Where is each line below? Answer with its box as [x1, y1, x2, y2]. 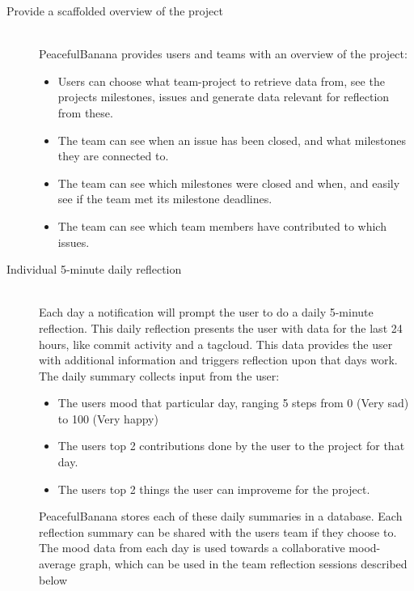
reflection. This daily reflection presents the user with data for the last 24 [39, 319, 403, 336]
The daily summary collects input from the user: [39, 367, 280, 384]
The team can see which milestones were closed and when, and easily [57, 174, 400, 191]
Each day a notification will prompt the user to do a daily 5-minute [39, 304, 374, 321]
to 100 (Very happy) [57, 410, 158, 427]
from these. [57, 104, 113, 121]
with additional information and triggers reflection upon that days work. [39, 351, 398, 368]
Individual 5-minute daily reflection [6, 261, 182, 278]
